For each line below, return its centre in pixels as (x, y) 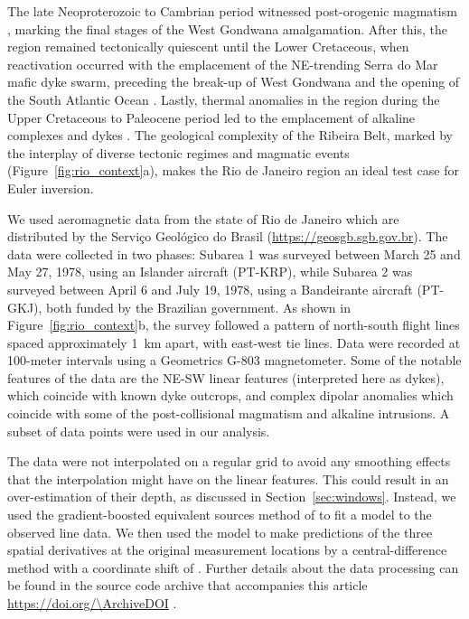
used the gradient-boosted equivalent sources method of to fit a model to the (220, 515)
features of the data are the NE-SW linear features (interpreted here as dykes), (226, 377)
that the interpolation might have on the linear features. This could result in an (228, 478)
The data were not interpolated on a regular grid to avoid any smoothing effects (229, 461)
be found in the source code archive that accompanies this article (188, 585)
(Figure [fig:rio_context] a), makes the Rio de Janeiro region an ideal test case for (233, 170)
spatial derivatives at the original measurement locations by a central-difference (227, 550)
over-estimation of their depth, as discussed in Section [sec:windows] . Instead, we (232, 497)
